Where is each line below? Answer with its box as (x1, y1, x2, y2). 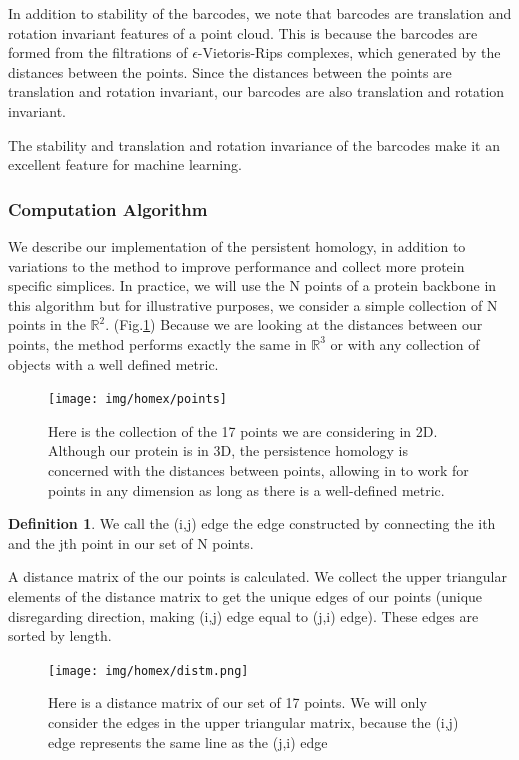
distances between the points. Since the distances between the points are (8, 61, 452, 82)
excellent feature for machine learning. (8, 154, 242, 175)
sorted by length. (8, 625, 112, 646)
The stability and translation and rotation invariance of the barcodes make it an (8, 134, 500, 155)
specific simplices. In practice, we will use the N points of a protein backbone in (8, 275, 497, 296)
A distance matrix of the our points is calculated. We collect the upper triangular (8, 566, 507, 587)
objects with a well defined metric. (8, 353, 219, 374)
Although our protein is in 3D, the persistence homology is (48, 440, 408, 461)
